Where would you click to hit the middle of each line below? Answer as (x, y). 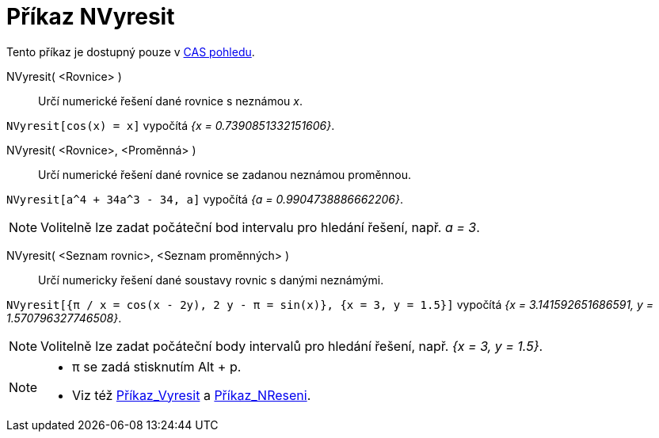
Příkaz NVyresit (91, 17)
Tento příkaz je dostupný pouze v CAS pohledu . (131, 51)
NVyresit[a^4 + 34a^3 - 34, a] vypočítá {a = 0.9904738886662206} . (205, 199)
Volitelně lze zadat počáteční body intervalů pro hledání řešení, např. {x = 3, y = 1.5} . (292, 346)
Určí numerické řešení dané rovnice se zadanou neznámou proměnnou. (225, 174)
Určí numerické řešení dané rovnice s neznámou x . (170, 101)
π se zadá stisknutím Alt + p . (157, 366)
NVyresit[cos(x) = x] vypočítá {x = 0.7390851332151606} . (171, 125)
